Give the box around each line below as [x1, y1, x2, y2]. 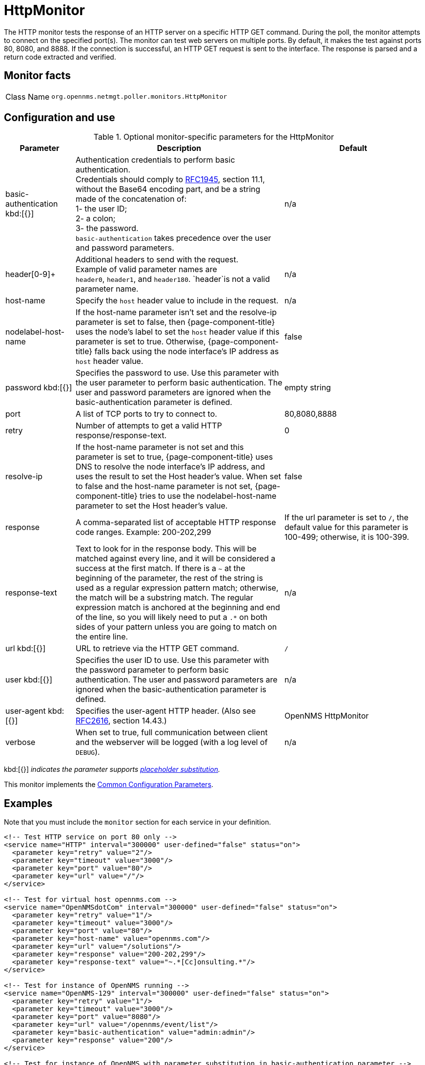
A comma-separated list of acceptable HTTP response [75, 517, 276, 528]
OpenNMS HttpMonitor [284, 711, 369, 721]
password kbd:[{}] [5, 383, 72, 393]
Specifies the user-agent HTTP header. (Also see [75, 706, 256, 716]
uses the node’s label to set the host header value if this [75, 327, 280, 337]
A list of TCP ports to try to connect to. [75, 409, 217, 419]
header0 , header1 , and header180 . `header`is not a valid [75, 274, 270, 284]
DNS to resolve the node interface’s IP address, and [75, 462, 265, 472]
